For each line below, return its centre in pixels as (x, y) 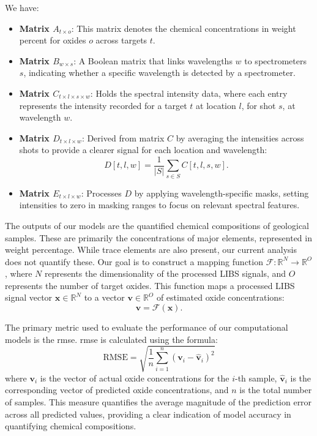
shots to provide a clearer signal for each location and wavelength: (143, 150)
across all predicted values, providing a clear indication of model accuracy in (148, 414)
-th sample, (256, 378)
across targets (121, 40)
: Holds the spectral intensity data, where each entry (189, 93)
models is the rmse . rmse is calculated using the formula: (111, 339)
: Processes (101, 193)
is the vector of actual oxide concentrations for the (135, 378)
